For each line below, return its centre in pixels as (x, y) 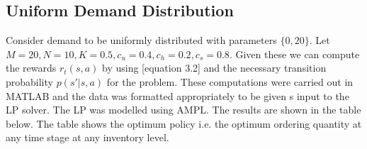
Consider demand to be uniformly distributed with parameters (141, 40)
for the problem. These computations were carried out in (230, 81)
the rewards (31, 68)
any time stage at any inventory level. (87, 137)
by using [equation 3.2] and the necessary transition (214, 68)
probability (29, 81)
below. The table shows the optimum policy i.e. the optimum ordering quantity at (184, 123)
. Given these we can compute (294, 54)
